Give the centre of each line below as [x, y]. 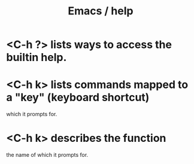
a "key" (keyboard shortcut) [78, 98]
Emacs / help [101, 11]
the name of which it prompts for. [47, 155]
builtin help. [37, 57]
